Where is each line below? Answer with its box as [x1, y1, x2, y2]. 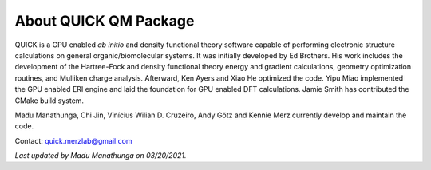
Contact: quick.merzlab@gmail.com [14, 136, 132, 145]
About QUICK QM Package [14, 12, 195, 30]
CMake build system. [14, 96, 84, 105]
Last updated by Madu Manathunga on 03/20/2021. [14, 151, 187, 160]
